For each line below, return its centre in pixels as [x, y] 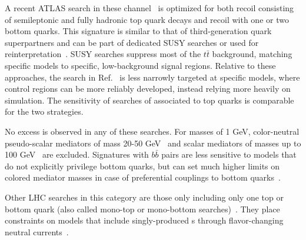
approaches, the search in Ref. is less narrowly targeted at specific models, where [152, 77]
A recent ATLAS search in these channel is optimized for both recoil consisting [149, 8]
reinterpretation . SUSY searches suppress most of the [103, 54]
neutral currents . [37, 231]
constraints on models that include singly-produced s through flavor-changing [144, 220]
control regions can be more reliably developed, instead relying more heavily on [148, 89]
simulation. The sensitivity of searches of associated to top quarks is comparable [149, 100]
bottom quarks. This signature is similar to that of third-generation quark [138, 31]
